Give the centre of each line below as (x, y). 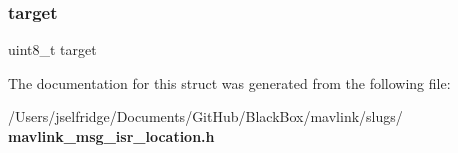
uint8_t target (52, 49)
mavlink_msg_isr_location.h (111, 136)
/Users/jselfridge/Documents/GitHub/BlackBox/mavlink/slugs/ (205, 116)
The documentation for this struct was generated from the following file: (229, 82)
